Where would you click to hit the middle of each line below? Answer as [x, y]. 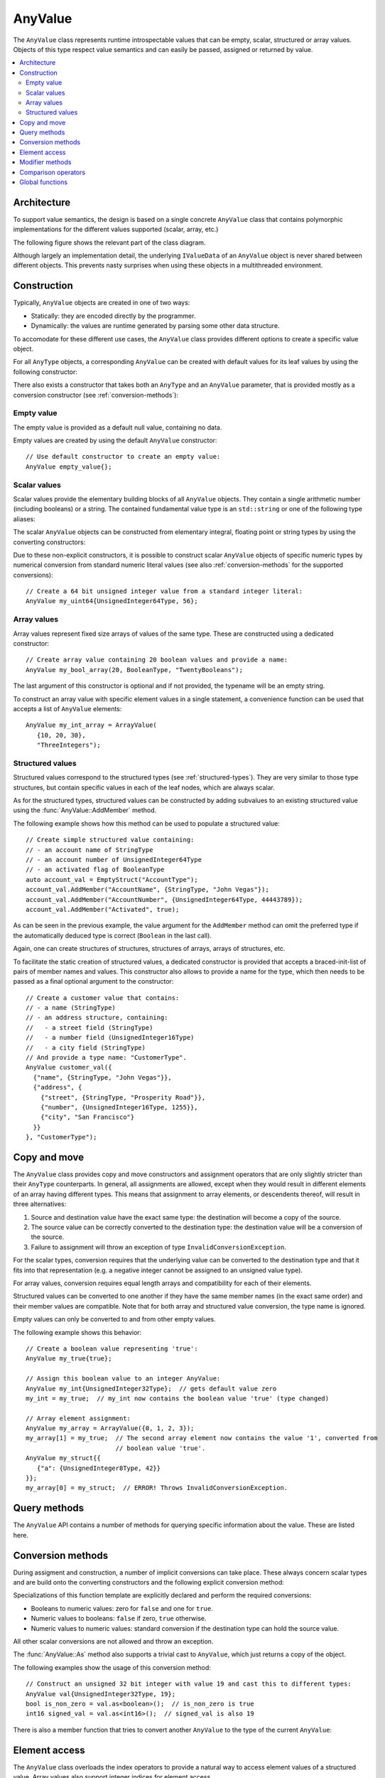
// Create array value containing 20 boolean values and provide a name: [157, 660]
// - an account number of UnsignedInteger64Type [114, 860]
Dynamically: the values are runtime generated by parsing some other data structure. [155, 326]
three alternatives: [40, 1204]
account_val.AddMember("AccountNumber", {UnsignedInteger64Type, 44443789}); [164, 899]
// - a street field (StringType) [90, 1027]
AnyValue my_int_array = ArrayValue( [92, 725]
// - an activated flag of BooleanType [95, 870]
